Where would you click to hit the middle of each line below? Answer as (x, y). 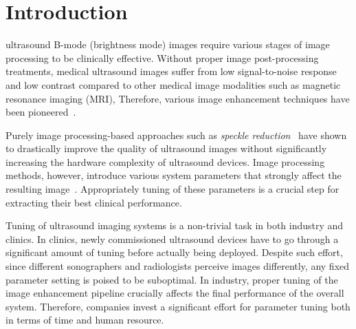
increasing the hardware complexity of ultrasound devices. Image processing (165, 161)
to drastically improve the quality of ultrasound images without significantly (166, 148)
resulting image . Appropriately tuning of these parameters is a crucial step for (173, 189)
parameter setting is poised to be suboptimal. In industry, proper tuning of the (172, 279)
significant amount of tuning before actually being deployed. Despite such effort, (174, 252)
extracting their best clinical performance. (94, 202)
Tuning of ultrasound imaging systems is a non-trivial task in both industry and (175, 225)
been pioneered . (41, 112)
